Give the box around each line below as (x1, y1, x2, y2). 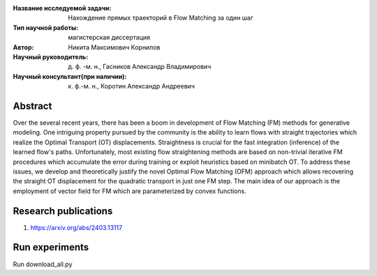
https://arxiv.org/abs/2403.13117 (30, 223, 123, 231)
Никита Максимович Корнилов (68, 43, 161, 52)
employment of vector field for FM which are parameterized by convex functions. (13, 187, 247, 195)
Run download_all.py (13, 260, 73, 268)
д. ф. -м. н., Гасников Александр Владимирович (68, 63, 212, 71)
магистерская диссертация (68, 33, 150, 42)
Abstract (13, 100, 52, 112)
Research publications (13, 205, 113, 217)
